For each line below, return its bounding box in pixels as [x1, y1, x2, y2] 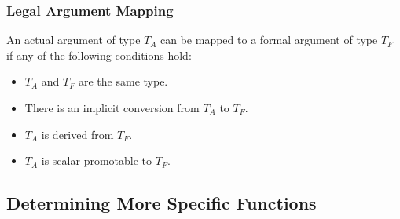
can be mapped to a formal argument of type [160, 31, 378, 48]
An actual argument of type [6, 31, 141, 48]
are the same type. [78, 73, 168, 89]
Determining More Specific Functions [6, 191, 317, 215]
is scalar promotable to [41, 152, 152, 169]
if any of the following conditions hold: [6, 46, 192, 63]
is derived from [41, 126, 114, 142]
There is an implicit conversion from [24, 100, 200, 115]
